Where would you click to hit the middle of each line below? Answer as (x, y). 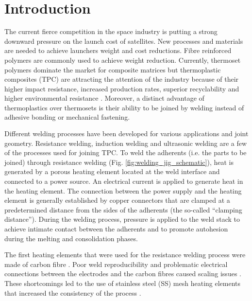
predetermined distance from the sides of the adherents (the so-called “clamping (123, 209)
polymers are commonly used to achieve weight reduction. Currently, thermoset (123, 60)
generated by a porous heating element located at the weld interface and (112, 171)
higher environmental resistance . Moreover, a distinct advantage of (104, 98)
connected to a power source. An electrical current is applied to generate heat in (124, 181)
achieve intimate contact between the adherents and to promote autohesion (116, 229)
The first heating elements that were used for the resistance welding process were (125, 255)
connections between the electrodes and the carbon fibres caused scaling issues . (123, 274)
